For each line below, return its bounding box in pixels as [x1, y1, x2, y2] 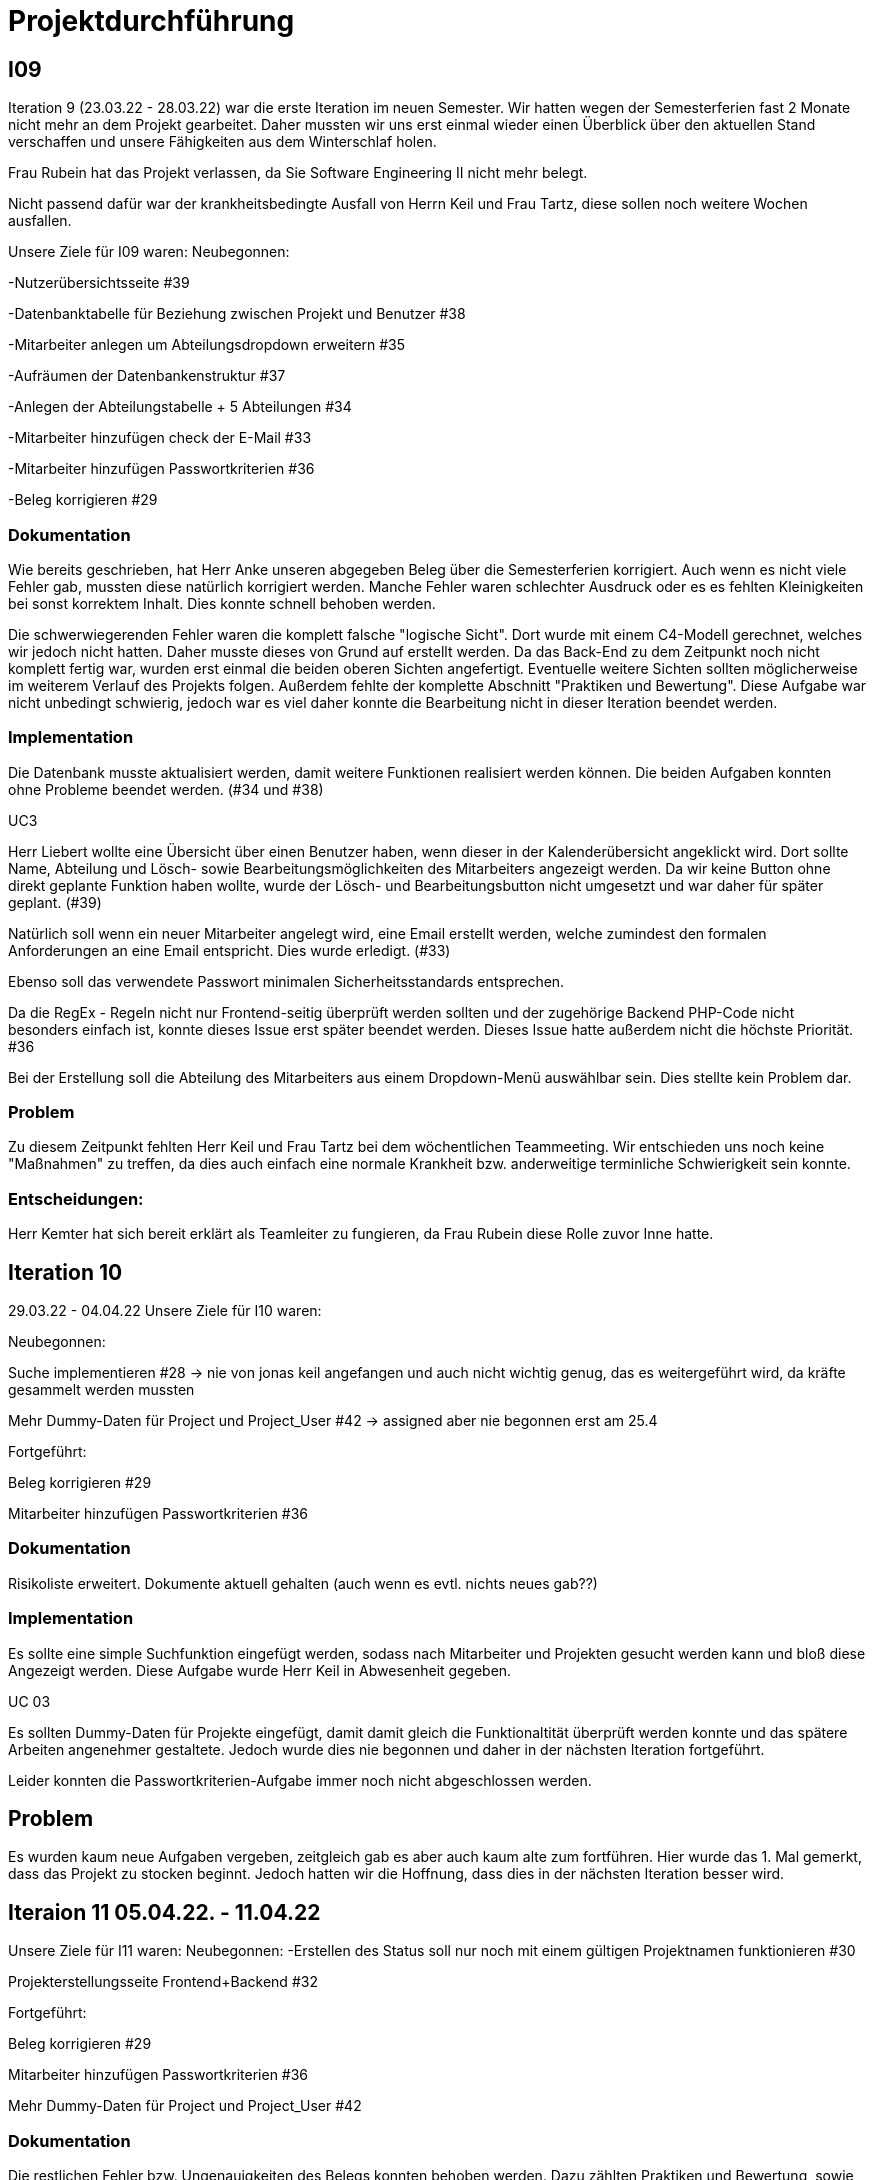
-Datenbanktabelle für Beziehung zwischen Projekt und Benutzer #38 [8, 305, 466, 323]
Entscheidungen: [8, 1188, 144, 1209]
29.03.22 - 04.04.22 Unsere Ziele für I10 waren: [8, 1302, 322, 1320]
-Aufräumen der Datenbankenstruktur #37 [8, 367, 286, 385]
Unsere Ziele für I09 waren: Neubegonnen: [8, 243, 290, 261]
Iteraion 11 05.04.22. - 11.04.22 [8, 1899, 321, 1925]
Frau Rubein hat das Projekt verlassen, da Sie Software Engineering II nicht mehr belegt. [8, 164, 588, 182]
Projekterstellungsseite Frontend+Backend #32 [8, 1973, 318, 1991]
